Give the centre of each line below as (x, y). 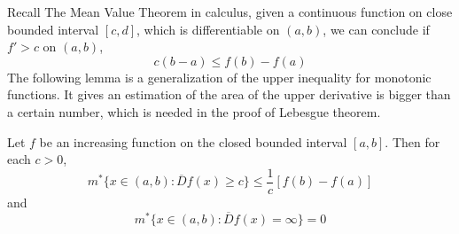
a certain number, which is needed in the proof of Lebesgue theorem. (194, 111)
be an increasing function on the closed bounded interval (193, 141)
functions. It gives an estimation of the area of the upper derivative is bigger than (229, 94)
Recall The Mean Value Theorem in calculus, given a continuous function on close (230, 12)
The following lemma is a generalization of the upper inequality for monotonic (219, 77)
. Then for (412, 141)
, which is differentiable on (208, 29)
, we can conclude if (376, 29)
